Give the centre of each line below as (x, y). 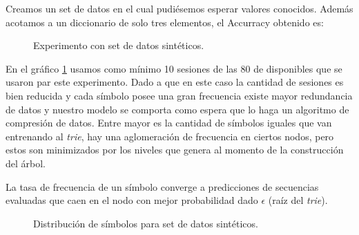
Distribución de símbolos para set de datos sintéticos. (146, 223)
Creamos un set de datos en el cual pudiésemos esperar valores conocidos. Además (179, 8)
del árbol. (26, 163)
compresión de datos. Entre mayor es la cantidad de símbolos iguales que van (169, 123)
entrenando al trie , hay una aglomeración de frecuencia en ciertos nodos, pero (170, 136)
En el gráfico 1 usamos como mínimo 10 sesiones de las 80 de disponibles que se (174, 68)
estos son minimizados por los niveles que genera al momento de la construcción (175, 150)
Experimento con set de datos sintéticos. (119, 45)
